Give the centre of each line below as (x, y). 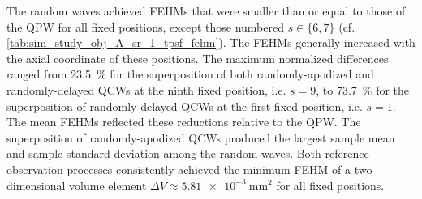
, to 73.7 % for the (363, 89)
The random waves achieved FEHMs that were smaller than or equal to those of (206, 11)
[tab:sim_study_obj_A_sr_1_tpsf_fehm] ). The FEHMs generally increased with (211, 42)
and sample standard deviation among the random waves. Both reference (188, 153)
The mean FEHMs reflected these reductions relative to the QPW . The (184, 122)
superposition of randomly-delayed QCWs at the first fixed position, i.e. (185, 106)
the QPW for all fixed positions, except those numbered (145, 26)
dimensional (36, 185)
